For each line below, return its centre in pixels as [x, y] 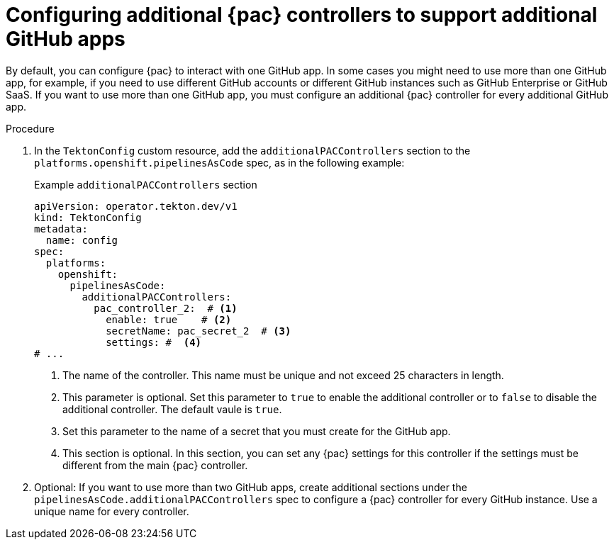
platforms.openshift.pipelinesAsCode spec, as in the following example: [219, 162]
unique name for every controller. [112, 511]
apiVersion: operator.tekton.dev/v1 [136, 206]
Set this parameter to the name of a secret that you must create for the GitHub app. [257, 431]
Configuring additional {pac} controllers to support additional [302, 15]
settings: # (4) [154, 342]
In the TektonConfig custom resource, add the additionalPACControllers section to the [252, 150]
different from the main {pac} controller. [155, 465]
